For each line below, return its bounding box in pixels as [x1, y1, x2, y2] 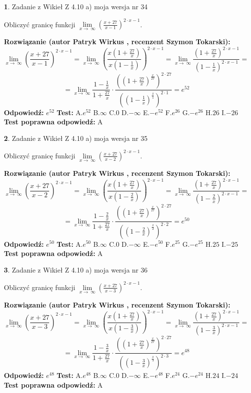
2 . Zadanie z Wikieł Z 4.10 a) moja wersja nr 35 [4, 133, 148, 143]
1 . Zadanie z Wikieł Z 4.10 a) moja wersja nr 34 [4, 1, 148, 11]
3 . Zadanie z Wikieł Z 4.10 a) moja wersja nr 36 [4, 264, 148, 274]
